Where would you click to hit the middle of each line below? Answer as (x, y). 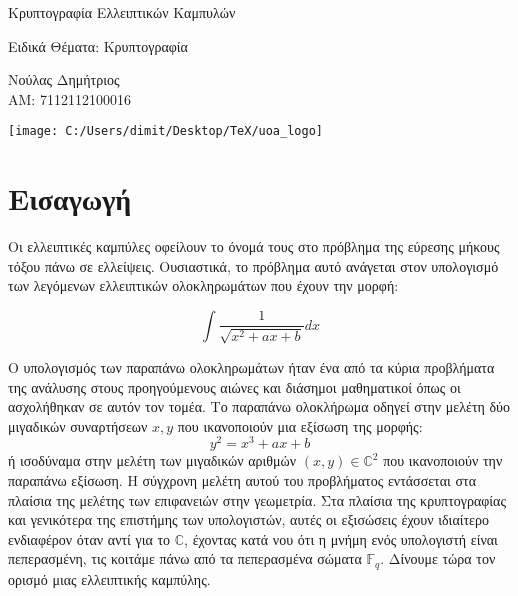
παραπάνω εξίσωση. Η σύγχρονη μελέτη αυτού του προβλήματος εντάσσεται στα (242, 479)
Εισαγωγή (70, 198)
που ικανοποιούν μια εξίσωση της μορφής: (300, 425)
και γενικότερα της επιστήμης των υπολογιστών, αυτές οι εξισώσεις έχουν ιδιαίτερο (248, 519)
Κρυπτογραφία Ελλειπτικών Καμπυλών (122, 12)
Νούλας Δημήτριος (64, 79)
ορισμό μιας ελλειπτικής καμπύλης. (109, 578)
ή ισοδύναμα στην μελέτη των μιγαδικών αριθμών (152, 460)
